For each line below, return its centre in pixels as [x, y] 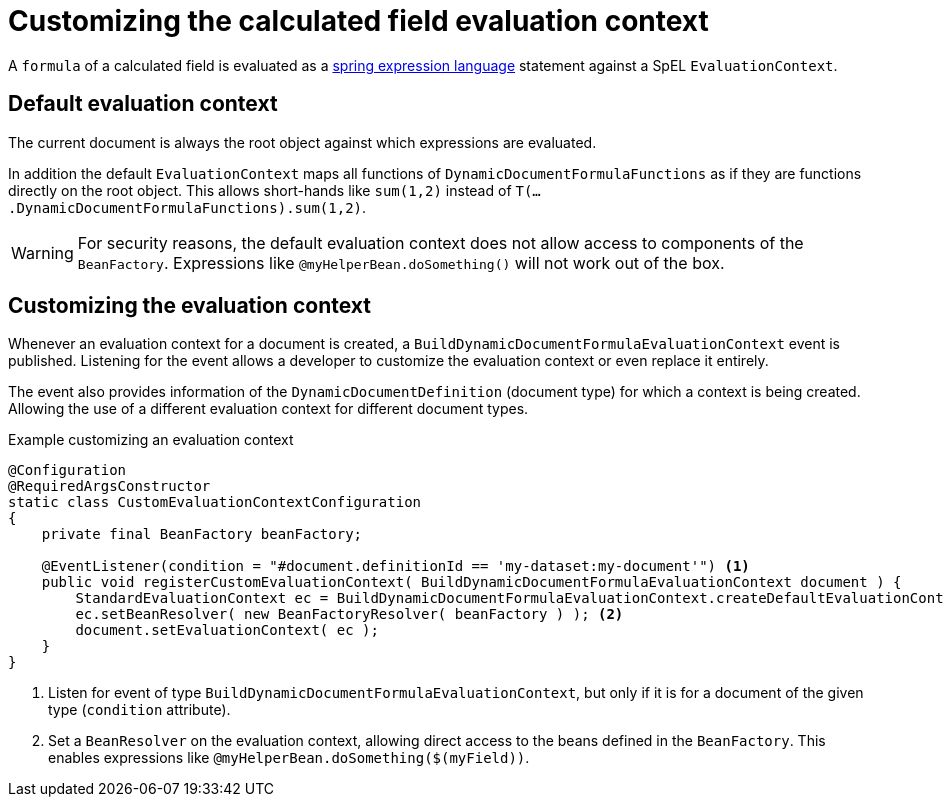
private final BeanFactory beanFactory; [202, 534]
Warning [42, 252]
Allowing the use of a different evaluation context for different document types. [268, 409]
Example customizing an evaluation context [151, 440]
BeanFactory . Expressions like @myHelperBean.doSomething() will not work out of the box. [401, 262]
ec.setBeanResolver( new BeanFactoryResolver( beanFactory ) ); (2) [349, 614]
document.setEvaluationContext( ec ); [227, 630]
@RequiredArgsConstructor [109, 486]
